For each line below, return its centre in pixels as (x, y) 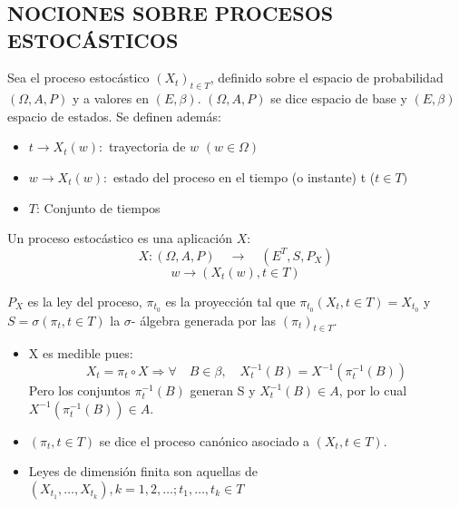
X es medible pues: (81, 353)
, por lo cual (373, 390)
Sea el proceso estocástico (78, 78)
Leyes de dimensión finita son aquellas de (143, 471)
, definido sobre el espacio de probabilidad (327, 78)
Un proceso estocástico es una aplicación (120, 238)
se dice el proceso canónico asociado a (205, 440)
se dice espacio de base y (339, 98)
